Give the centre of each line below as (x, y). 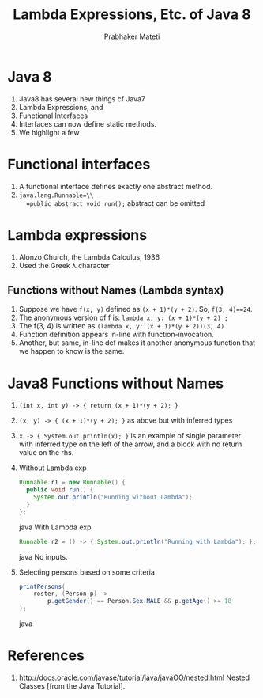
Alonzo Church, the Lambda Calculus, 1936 (89, 257)
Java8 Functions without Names (116, 383)
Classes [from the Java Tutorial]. (72, 686)
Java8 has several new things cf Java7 (82, 99)
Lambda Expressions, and (61, 107)
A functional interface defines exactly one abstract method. (115, 186)
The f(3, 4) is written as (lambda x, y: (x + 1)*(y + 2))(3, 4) (122, 326)
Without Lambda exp (53, 468)
